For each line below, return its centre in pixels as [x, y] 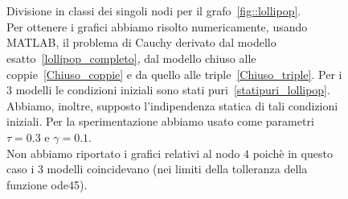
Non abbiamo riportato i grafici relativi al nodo [123, 153]
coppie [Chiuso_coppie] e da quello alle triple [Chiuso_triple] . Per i [174, 74]
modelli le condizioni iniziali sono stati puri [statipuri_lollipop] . [173, 90]
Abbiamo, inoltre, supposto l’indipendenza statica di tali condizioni [172, 105]
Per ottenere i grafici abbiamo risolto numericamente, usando [157, 26]
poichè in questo [293, 153]
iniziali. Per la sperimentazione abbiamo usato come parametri [160, 121]
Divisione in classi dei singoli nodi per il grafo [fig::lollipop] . [154, 11]
